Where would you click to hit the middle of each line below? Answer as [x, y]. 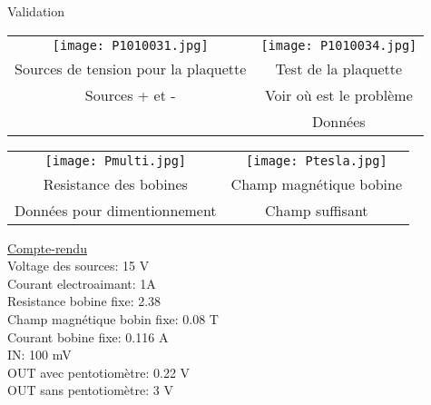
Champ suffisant [317, 210]
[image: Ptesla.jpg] [317, 160]
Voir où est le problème [338, 94]
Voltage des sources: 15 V [78, 266]
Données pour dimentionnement [116, 210]
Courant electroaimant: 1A [82, 283]
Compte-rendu [47, 247]
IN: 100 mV [39, 355]
